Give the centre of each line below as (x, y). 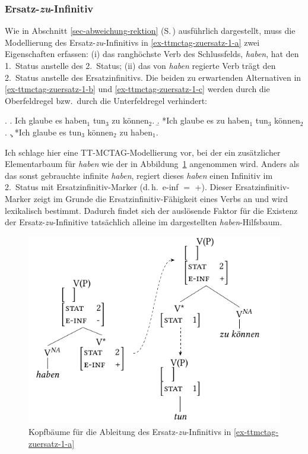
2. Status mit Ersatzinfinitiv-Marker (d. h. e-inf (92, 187)
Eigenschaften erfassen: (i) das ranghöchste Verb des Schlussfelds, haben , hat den (152, 54)
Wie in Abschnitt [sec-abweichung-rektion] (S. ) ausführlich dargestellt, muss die (150, 31)
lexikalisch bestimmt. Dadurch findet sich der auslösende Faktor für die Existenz (151, 210)
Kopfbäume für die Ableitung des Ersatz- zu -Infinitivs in (130, 431)
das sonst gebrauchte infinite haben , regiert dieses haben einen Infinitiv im (139, 175)
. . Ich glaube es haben (46, 120)
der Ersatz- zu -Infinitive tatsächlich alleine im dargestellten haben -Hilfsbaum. (144, 222)
